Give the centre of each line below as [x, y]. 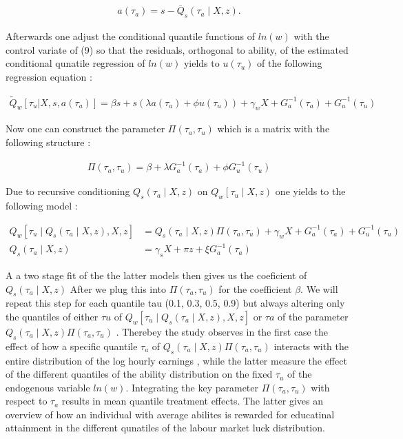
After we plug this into [118, 288]
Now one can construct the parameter [85, 129]
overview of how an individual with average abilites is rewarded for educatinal [170, 414]
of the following [290, 63]
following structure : [48, 142]
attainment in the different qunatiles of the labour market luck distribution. [165, 428]
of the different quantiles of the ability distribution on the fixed [139, 374]
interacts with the [311, 346]
